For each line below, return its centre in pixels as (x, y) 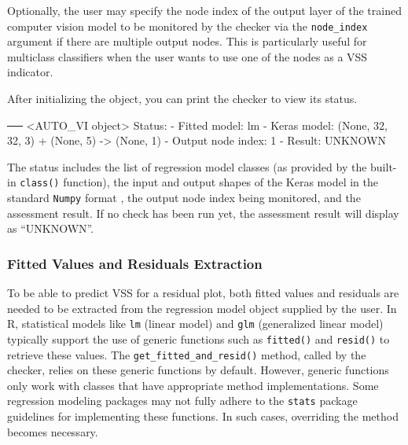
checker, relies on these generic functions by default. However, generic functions (198, 370)
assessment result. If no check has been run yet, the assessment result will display (203, 213)
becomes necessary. (53, 431)
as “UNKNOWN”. (51, 228)
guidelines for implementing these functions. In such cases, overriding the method (203, 416)
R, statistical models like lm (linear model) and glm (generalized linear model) (195, 324)
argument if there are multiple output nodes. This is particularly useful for (187, 41)
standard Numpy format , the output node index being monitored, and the (184, 198)
